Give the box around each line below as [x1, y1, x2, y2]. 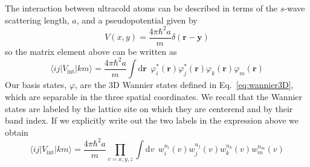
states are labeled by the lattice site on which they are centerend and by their [5, 102, 293, 115]
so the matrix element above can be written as [5, 45, 177, 57]
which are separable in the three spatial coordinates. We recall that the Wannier [5, 90, 303, 102]
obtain [5, 125, 28, 138]
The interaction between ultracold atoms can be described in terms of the [5, 2, 278, 14]
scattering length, [5, 13, 69, 26]
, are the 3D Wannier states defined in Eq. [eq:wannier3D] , [75, 78, 294, 91]
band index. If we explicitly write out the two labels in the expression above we [5, 114, 299, 127]
